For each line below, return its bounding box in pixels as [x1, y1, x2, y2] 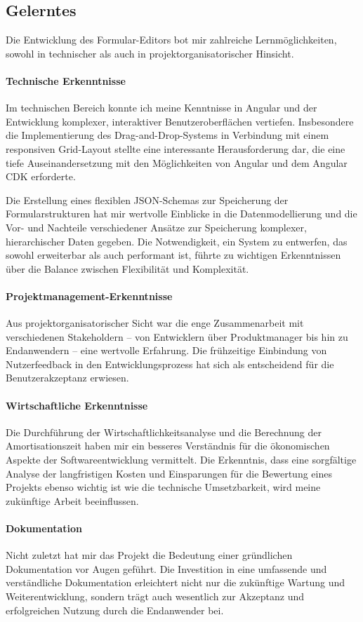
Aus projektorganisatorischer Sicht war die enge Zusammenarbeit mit [6, 316, 304, 330]
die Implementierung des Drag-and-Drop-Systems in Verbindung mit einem [6, 128, 329, 142]
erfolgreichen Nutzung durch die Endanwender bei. [6, 602, 224, 617]
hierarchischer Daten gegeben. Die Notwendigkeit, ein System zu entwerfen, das [6, 234, 348, 248]
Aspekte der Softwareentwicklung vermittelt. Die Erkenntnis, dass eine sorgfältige [6, 452, 357, 467]
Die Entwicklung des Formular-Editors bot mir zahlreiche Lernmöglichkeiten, [6, 32, 337, 47]
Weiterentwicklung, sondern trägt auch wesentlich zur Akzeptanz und [6, 589, 304, 604]
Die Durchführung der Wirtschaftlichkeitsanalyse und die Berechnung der [6, 424, 322, 439]
